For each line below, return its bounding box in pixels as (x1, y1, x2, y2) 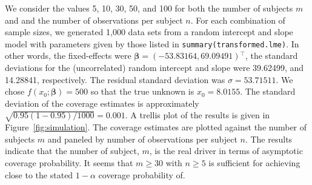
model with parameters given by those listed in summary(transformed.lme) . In (5, 37, 299, 50)
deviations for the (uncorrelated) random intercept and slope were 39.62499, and (5, 61, 304, 74)
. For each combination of (190, 13, 285, 26)
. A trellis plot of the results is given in (125, 109, 270, 121)
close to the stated (5, 168, 73, 181)
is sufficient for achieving (208, 156, 300, 169)
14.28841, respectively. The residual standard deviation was (5, 73, 225, 86)
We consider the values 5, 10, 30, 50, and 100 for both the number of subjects (5, 2, 293, 14)
